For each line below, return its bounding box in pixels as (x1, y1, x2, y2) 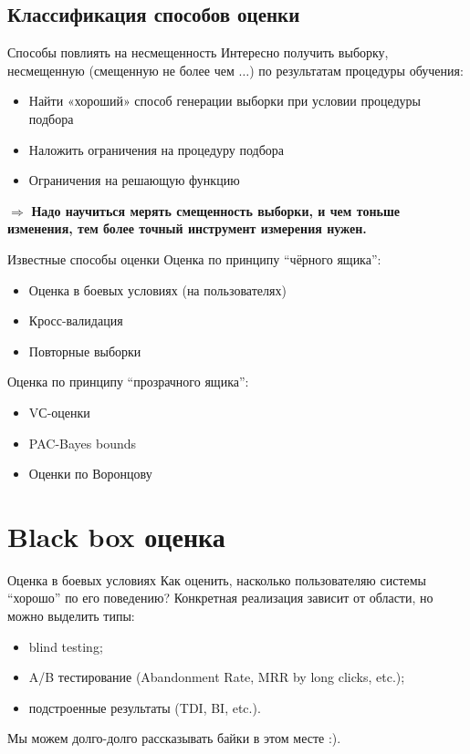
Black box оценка (7, 517, 225, 554)
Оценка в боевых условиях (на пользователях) (28, 280, 287, 299)
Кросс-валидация (28, 311, 123, 330)
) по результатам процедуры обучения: (249, 60, 464, 79)
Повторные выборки (28, 341, 141, 360)
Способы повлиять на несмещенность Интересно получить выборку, (7, 43, 389, 62)
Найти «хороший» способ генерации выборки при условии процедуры (28, 91, 421, 110)
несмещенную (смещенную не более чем (7, 60, 235, 79)
